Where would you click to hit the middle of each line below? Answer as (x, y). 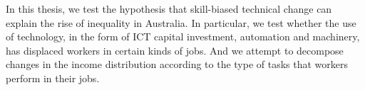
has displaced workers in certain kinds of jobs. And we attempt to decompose (175, 50)
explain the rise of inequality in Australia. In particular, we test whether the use (181, 22)
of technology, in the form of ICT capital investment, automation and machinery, (183, 36)
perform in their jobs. (53, 78)
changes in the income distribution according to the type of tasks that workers (177, 64)
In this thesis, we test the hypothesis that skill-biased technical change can (169, 9)
